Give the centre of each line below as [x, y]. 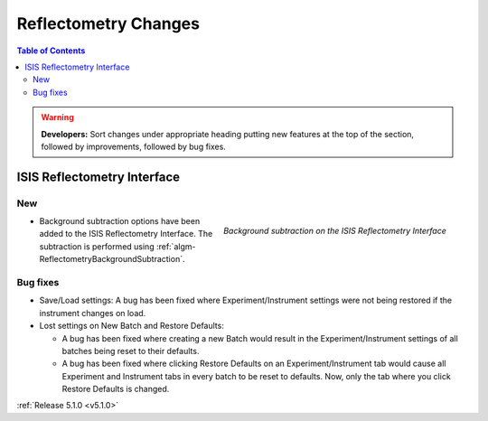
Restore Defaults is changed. [116, 389]
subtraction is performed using [97, 246]
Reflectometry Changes [108, 23]
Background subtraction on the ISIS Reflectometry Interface [334, 230]
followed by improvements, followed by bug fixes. [133, 146]
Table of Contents [51, 51]
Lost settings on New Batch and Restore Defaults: [132, 326]
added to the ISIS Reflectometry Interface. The [126, 234]
